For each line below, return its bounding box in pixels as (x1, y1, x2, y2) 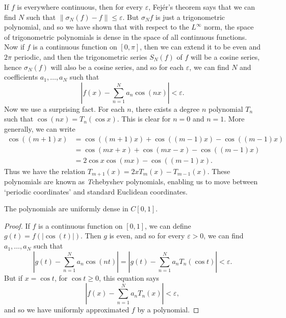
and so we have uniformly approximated (4, 304, 129, 315)
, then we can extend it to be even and (140, 41, 261, 52)
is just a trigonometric (155, 11, 225, 22)
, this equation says (99, 272, 160, 283)
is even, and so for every (109, 230, 185, 241)
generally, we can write (4, 123, 75, 134)
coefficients (4, 71, 38, 82)
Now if (4, 41, 25, 52)
